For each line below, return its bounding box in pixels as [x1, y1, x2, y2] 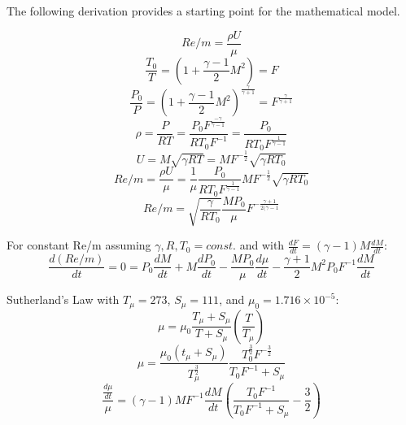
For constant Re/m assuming [7, 236, 151, 254]
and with [239, 236, 285, 254]
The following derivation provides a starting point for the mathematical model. [7, 2, 400, 19]
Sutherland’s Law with [7, 291, 120, 308]
